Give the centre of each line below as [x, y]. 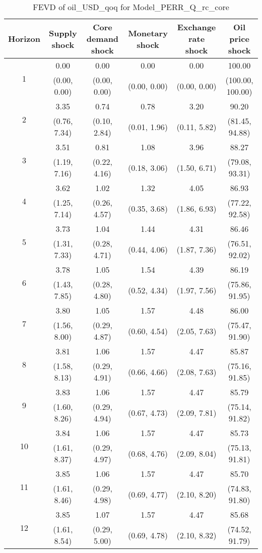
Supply [63, 33]
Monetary [148, 33]
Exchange [196, 27]
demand [103, 39]
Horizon [24, 39]
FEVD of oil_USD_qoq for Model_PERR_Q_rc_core [131, 7]
